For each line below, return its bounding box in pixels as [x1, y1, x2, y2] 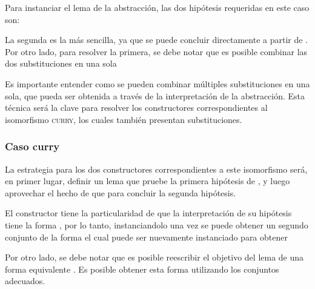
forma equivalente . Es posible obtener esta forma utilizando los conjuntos [5, 262, 279, 275]
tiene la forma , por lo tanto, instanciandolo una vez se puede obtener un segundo [5, 218, 308, 231]
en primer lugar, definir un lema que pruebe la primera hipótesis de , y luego [5, 174, 290, 187]
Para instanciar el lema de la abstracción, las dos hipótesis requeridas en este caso [5, 1, 310, 13]
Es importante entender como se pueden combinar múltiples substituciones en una [5, 77, 310, 90]
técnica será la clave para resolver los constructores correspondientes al [5, 101, 268, 114]
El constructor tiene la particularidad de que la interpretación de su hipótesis [5, 207, 292, 219]
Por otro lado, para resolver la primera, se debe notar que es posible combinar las [5, 45, 308, 58]
